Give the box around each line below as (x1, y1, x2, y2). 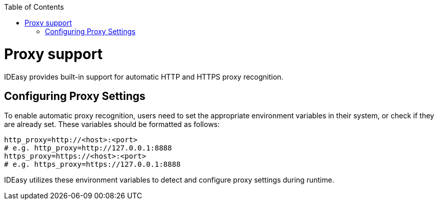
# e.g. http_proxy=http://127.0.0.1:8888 (4, 144, 172, 152)
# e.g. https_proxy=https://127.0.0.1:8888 (4, 160, 181, 169)
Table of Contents (4, 3, 64, 11)
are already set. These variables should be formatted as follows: (4, 120, 220, 129)
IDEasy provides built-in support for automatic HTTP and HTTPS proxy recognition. (4, 72, 284, 81)
